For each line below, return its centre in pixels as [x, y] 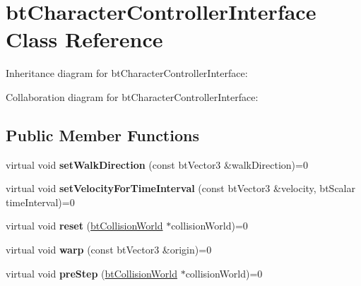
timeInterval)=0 [40, 202]
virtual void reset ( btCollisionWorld [84, 226]
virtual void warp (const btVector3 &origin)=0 [109, 250]
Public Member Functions [102, 135]
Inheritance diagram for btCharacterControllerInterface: [127, 73]
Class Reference [84, 39]
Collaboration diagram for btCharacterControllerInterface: [132, 96]
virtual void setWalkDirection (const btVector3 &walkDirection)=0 [157, 164]
